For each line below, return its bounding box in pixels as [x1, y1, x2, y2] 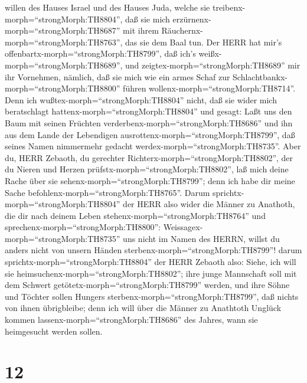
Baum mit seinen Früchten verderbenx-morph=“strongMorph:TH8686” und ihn [5, 116, 293, 129]
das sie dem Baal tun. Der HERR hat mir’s [125, 35, 282, 48]
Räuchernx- [161, 24, 203, 37]
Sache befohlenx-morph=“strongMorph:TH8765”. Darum [5, 186, 210, 198]
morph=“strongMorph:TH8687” [5, 24, 120, 37]
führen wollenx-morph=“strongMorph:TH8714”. [123, 82, 296, 94]
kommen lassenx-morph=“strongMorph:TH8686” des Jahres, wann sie [5, 313, 258, 326]
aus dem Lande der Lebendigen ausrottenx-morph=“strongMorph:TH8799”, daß [5, 128, 295, 140]
